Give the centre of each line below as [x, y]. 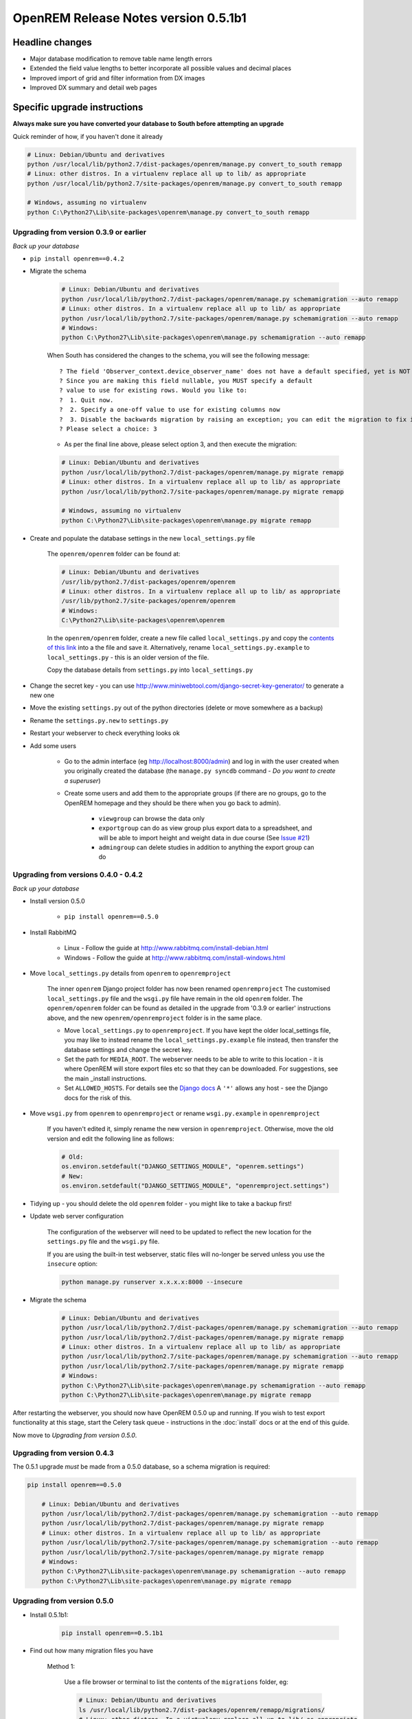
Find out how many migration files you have [92, 1651]
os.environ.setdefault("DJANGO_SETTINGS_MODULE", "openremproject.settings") [195, 1185]
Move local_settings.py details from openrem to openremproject [130, 973]
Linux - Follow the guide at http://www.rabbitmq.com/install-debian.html [166, 948]
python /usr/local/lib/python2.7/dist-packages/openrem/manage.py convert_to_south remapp [185, 164]
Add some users [53, 745]
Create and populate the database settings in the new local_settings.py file [142, 538]
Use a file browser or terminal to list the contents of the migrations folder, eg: [176, 1682]
